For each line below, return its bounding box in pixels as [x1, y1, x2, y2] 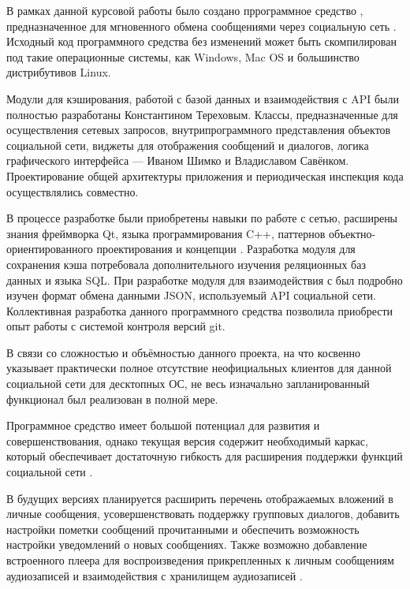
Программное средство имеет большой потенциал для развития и [6, 417, 320, 434]
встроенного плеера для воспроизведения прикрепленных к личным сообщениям [6, 552, 394, 568]
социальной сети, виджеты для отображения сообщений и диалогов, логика [6, 136, 369, 153]
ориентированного [6, 240, 93, 257]
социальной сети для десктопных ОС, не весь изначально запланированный [6, 375, 370, 392]
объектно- [329, 225, 376, 241]
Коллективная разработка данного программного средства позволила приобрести [6, 302, 393, 319]
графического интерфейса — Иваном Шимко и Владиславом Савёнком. [6, 152, 349, 169]
